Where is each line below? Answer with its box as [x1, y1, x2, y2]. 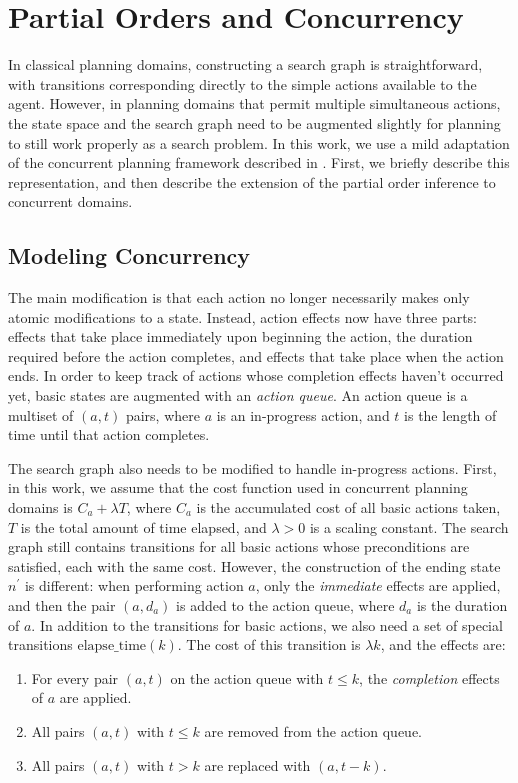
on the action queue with [170, 667, 324, 688]
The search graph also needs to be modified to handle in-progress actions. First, [8, 457, 497, 478]
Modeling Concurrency [8, 240, 251, 271]
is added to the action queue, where [176, 594, 395, 615]
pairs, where [125, 404, 200, 425]
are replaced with [204, 754, 311, 775]
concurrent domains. [8, 191, 133, 212]
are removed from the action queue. [204, 720, 422, 741]
